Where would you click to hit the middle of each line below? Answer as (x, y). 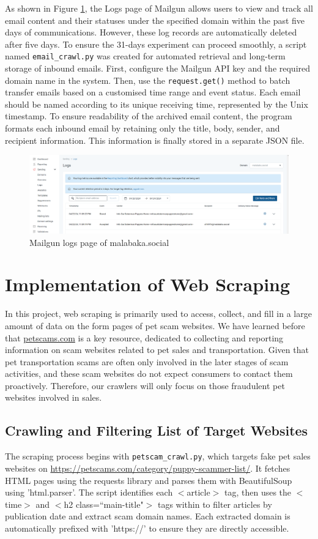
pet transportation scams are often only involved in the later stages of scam (147, 361)
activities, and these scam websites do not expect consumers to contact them (149, 374)
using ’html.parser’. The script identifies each (89, 492)
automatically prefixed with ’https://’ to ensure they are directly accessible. (147, 528)
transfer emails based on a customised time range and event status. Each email (153, 92)
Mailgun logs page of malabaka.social (99, 242)
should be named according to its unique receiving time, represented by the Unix (157, 104)
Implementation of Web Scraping (148, 284)
